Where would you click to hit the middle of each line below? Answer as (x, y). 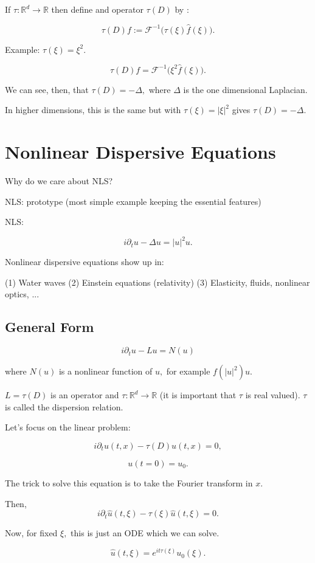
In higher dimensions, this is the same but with (93, 110)
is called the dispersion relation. (64, 406)
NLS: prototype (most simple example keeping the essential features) (133, 201)
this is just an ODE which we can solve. (145, 533)
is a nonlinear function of (106, 371)
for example (188, 371)
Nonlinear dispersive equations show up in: (85, 262)
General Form (50, 327)
